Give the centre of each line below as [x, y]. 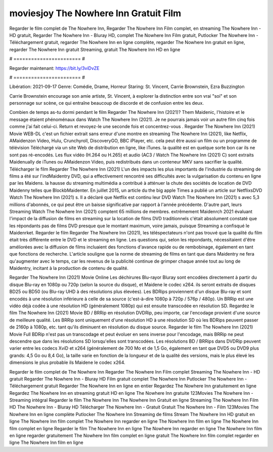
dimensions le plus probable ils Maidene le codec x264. [67, 362]
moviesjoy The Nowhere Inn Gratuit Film [95, 13]
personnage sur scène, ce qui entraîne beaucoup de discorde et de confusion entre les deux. [107, 103]
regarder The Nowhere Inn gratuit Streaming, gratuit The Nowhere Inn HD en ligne [95, 49]
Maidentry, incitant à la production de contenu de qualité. [69, 268]
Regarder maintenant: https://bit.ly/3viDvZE [54, 68]
